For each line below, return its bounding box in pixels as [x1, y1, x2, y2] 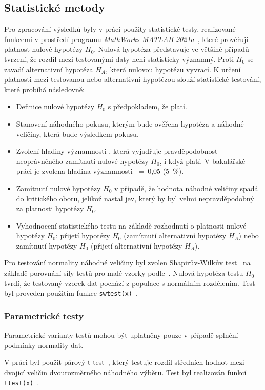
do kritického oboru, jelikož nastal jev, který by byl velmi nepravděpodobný [16, 193, 254, 203]
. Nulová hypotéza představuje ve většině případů [94, 44, 249, 54]
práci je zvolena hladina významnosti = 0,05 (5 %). [16, 166, 184, 176]
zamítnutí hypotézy [16, 240, 77, 251]
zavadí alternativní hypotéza [4, 64, 93, 74]
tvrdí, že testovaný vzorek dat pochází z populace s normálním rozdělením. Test [4, 277, 255, 288]
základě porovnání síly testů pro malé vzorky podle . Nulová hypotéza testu [4, 268, 243, 278]
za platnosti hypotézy [16, 203, 84, 214]
